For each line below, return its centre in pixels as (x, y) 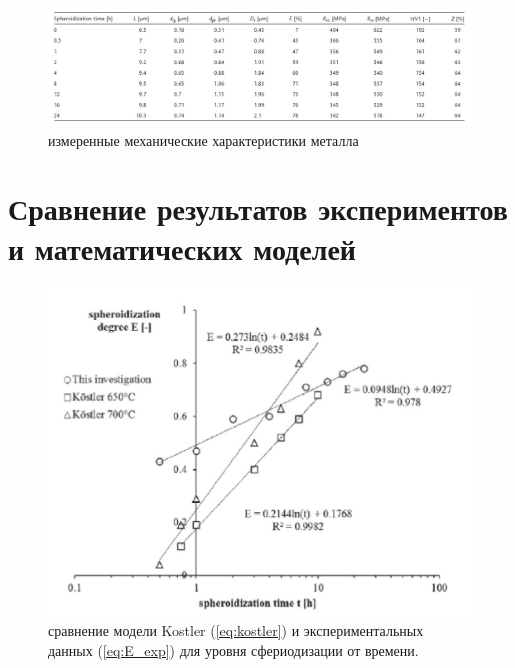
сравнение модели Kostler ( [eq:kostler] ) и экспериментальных (236, 630)
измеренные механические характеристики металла (203, 139)
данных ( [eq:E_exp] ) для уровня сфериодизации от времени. (233, 649)
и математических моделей (182, 247)
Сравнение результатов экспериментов (258, 208)
